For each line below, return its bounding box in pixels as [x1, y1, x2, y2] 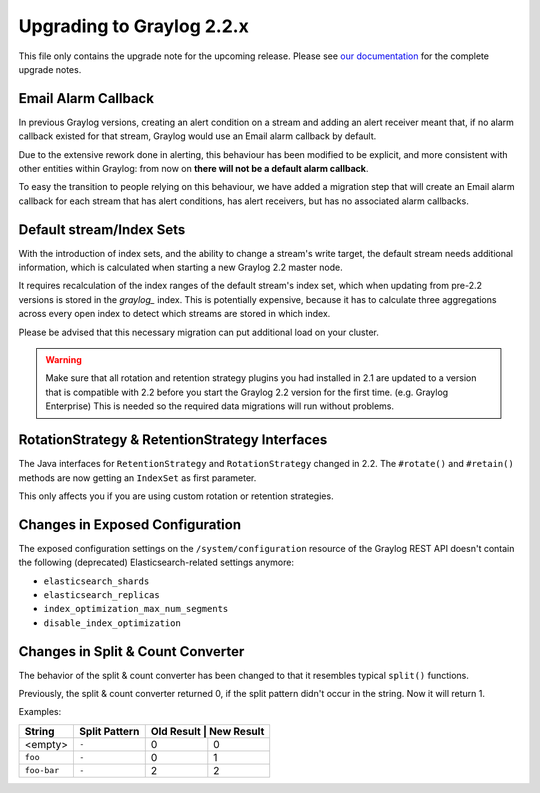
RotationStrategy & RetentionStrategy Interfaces [18, 431, 328, 449]
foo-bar [24, 765, 60, 776]
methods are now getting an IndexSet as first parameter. [18, 471, 257, 484]
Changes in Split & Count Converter [18, 643, 245, 660]
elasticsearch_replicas [43, 589, 160, 600]
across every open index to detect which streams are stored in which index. [18, 308, 331, 320]
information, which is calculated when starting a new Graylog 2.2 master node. [18, 261, 344, 274]
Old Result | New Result [150, 724, 265, 738]
